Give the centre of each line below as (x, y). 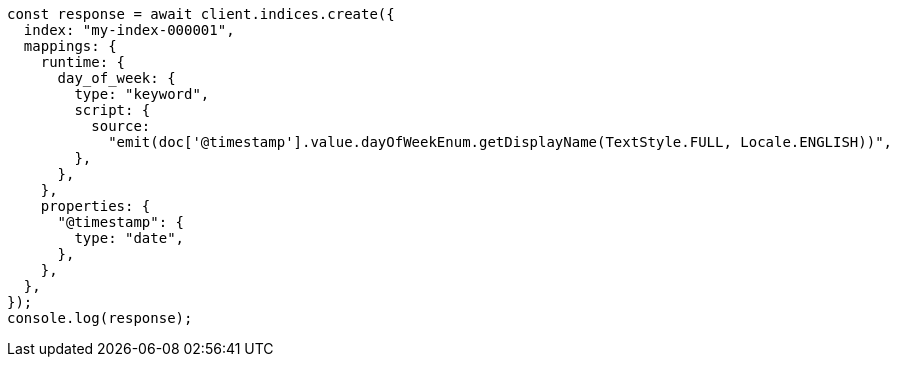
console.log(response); (100, 318)
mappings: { (70, 46)
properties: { (95, 206)
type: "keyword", (142, 94)
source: (121, 126)
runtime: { (83, 62)
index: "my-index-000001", (129, 30)
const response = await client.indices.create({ (201, 14)
